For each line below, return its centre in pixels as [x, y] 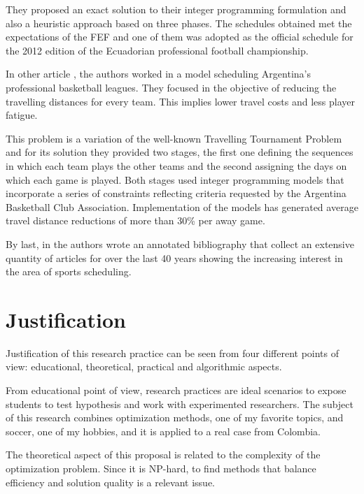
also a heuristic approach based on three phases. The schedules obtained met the [179, 23]
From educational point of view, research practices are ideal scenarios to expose [176, 390]
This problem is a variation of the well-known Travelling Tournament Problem [174, 138]
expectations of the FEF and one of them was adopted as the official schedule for [180, 37]
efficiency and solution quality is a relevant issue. [110, 482]
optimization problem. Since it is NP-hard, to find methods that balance [161, 468]
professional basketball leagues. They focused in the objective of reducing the [171, 87]
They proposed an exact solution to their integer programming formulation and [176, 9]
